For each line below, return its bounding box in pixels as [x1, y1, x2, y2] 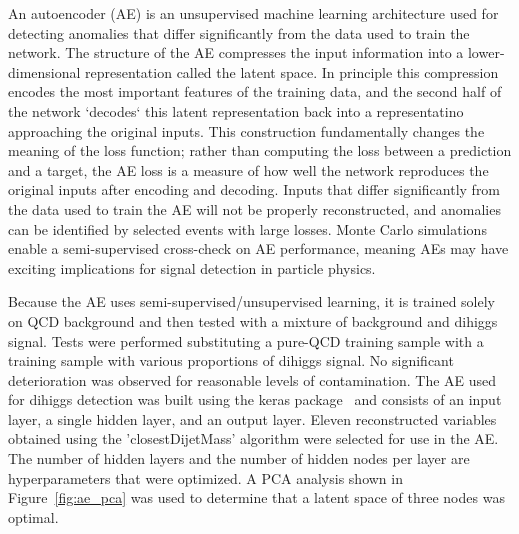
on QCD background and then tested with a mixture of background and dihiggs [8, 310, 498, 331]
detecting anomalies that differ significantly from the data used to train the [8, 22, 470, 43]
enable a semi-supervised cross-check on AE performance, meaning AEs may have [8, 238, 509, 259]
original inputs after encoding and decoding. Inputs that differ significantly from [8, 179, 501, 200]
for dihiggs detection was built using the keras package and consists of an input [8, 389, 502, 410]
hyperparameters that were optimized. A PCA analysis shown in [8, 467, 403, 488]
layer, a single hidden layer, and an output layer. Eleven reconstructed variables [8, 408, 497, 429]
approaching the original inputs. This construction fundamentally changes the [8, 120, 485, 141]
